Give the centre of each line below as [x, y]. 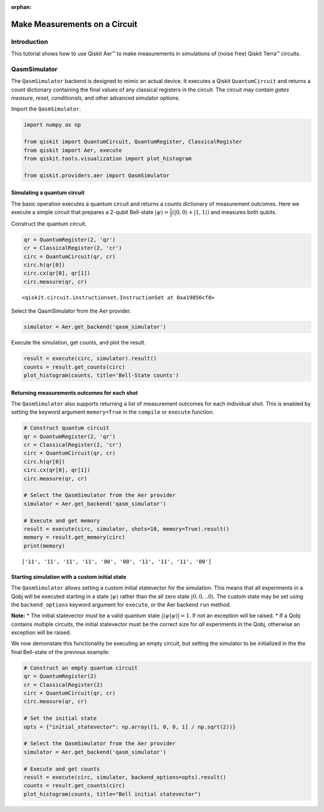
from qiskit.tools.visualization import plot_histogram [108, 159]
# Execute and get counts [62, 769]
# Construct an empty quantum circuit [81, 668]
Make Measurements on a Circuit [74, 24]
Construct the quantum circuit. [49, 224]
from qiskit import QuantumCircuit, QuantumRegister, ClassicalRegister [133, 142]
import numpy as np [52, 125]
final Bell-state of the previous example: [61, 652]
